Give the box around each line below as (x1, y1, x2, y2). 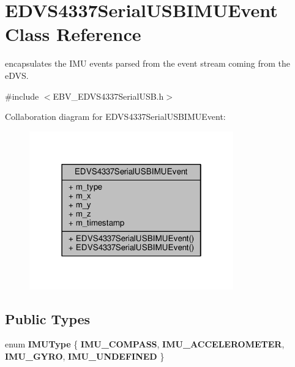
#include (5, 89, 39, 102)
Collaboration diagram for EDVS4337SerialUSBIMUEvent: (5, 110, 226, 123)
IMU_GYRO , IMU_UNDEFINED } (5, 349, 165, 362)
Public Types (5, 309, 91, 328)
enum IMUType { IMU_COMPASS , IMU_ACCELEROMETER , (5, 338, 285, 350)
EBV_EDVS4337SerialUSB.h (53, 89, 164, 102)
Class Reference (5, 21, 141, 46)
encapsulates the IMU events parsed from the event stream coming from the (5, 57, 290, 70)
